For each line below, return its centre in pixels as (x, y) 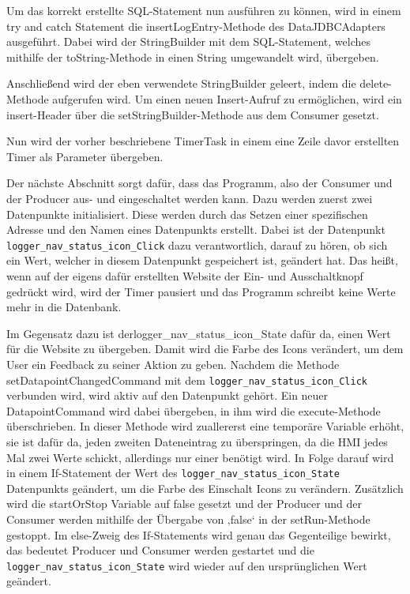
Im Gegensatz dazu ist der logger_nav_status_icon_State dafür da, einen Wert (199, 333)
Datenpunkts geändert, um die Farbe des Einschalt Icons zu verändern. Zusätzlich (205, 488)
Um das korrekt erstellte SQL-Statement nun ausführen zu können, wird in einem (204, 10)
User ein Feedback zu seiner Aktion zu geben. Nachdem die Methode (173, 364)
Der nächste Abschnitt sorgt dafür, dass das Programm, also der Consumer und (199, 183)
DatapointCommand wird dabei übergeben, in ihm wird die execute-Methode (194, 410)
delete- (376, 83)
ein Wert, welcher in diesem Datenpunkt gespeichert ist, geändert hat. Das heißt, (202, 260)
